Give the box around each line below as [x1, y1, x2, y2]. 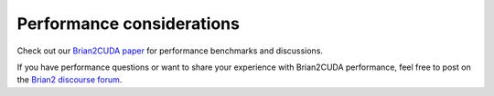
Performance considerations [16, 14, 240, 34]
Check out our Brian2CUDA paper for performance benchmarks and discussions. [16, 45, 324, 56]
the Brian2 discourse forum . [16, 74, 123, 85]
